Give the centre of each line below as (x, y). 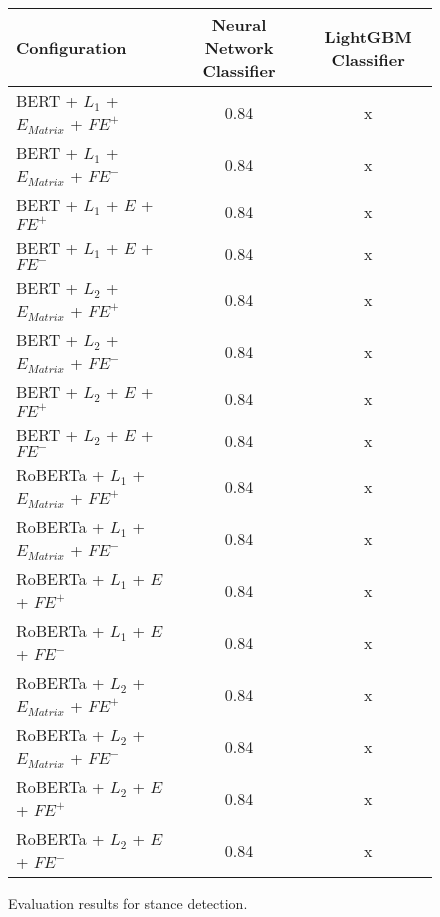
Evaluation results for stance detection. (128, 903)
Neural (239, 24)
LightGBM (368, 36)
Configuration (71, 47)
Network (239, 47)
